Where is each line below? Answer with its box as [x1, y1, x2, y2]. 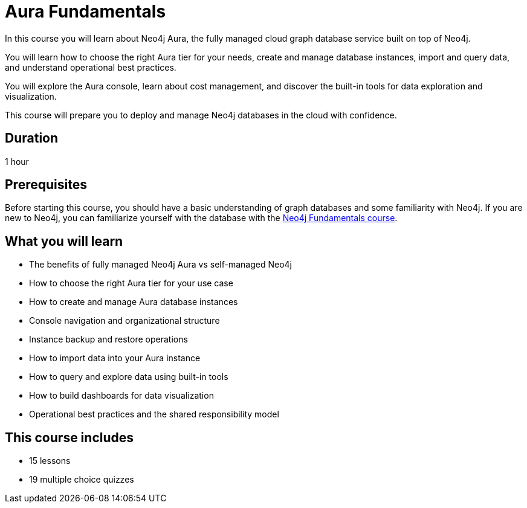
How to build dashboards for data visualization [29, 390, 214, 401]
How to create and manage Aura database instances [29, 297, 238, 307]
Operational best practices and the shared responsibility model [29, 409, 279, 420]
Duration [5, 130, 59, 146]
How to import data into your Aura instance [29, 353, 201, 364]
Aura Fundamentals [5, 1, 166, 22]
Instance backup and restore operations [29, 334, 188, 345]
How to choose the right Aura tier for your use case [29, 278, 233, 289]
